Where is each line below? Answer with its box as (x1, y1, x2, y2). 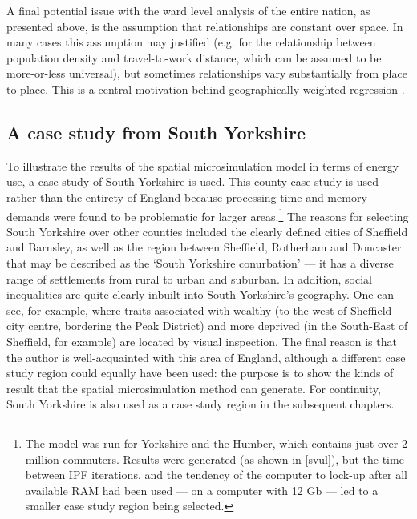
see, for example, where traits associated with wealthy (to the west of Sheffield (6, 301, 392, 318)
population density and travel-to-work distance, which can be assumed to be (6, 49, 382, 66)
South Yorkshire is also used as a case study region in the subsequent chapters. (6, 396, 395, 412)
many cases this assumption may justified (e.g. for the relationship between (6, 34, 376, 50)
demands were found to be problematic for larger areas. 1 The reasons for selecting (6, 205, 409, 224)
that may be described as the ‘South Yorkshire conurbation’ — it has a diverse (6, 254, 394, 271)
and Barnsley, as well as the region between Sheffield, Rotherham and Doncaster (6, 239, 402, 255)
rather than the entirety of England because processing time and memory (6, 188, 367, 205)
